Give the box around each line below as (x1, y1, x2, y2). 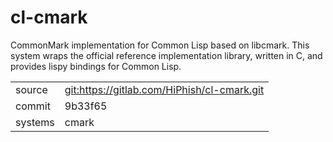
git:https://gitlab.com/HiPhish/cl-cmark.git (64, 82, 265, 96)
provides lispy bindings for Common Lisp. (10, 60, 182, 72)
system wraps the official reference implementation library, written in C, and (10, 49, 323, 61)
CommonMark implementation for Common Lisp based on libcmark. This (10, 39, 310, 51)
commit (15, 99, 51, 113)
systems (15, 115, 55, 129)
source (15, 82, 48, 96)
